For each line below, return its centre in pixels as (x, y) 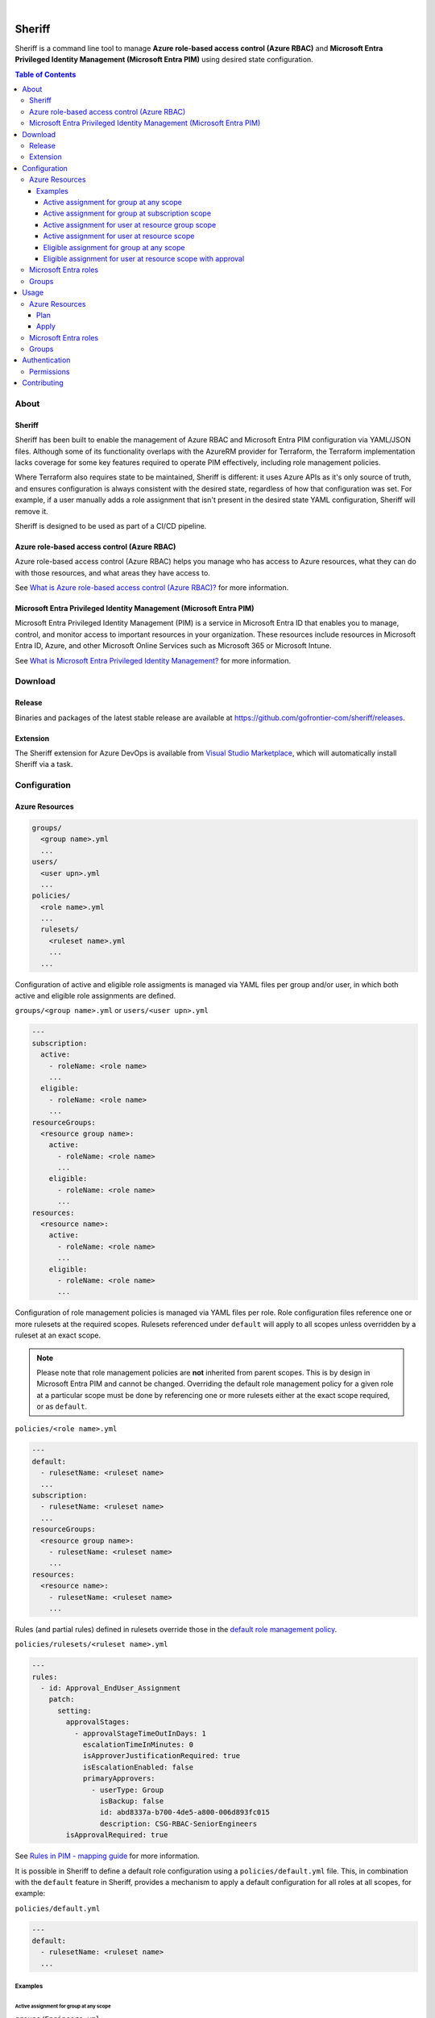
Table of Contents (46, 74)
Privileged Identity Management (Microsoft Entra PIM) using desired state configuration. (164, 60)
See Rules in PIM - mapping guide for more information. (108, 1856)
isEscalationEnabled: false (138, 1767)
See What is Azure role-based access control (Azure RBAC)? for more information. (152, 588)
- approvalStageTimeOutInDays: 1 (140, 1733)
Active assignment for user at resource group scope (130, 224)
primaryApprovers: (119, 1779)
